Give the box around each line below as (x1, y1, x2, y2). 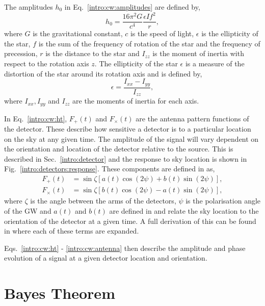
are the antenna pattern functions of (136, 113, 249, 123)
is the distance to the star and (45, 48, 140, 59)
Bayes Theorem (4, 283, 115, 303)
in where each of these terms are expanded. (4, 225, 139, 236)
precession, (4, 48, 38, 59)
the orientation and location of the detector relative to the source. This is (4, 143, 233, 154)
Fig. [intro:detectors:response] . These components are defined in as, (4, 163, 215, 174)
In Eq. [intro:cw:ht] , (4, 113, 67, 123)
